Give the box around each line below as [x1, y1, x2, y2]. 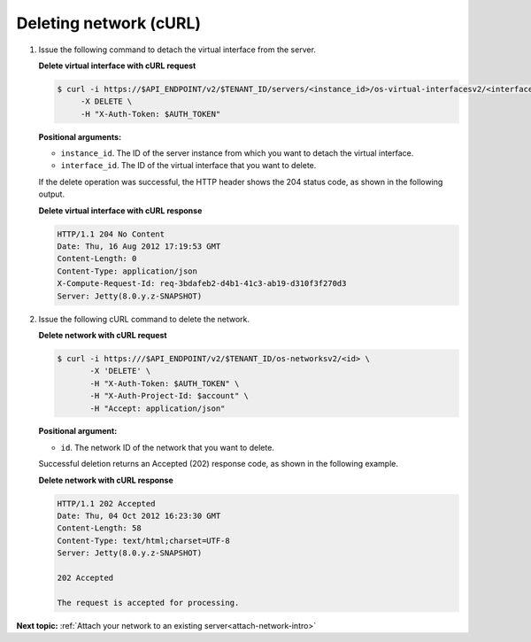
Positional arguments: [38, 131, 122, 142]
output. [38, 189, 65, 199]
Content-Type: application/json [57, 266, 198, 276]
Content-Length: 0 [57, 253, 137, 264]
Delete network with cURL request [38, 329, 167, 340]
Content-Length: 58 [57, 523, 142, 533]
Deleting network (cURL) [16, 13, 202, 33]
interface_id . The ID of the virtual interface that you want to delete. [60, 160, 317, 171]
